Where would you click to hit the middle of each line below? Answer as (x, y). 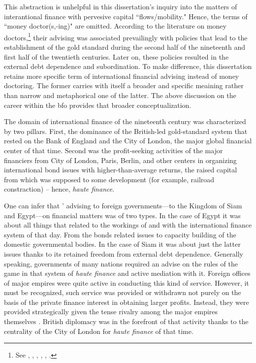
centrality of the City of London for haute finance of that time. (99, 331)
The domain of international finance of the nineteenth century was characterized (125, 121)
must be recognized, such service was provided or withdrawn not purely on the (123, 292)
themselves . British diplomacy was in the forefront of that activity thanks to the (126, 321)
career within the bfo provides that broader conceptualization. (98, 105)
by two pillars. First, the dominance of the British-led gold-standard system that (126, 131)
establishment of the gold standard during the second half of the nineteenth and (125, 47)
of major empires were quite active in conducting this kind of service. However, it (127, 282)
